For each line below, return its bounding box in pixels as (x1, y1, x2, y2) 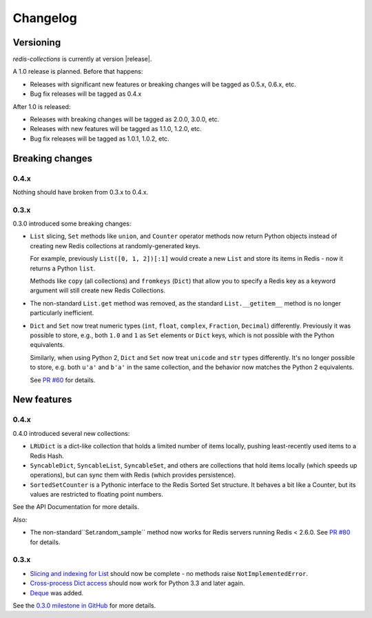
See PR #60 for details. (30, 376, 96, 384)
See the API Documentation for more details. (12, 503, 139, 511)
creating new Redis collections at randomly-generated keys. (30, 241, 201, 250)
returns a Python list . (30, 264, 96, 272)
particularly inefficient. (30, 309, 94, 317)
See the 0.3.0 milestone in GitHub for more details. (12, 601, 156, 610)
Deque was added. (30, 588, 84, 597)
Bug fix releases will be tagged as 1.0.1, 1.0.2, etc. (30, 134, 169, 143)
